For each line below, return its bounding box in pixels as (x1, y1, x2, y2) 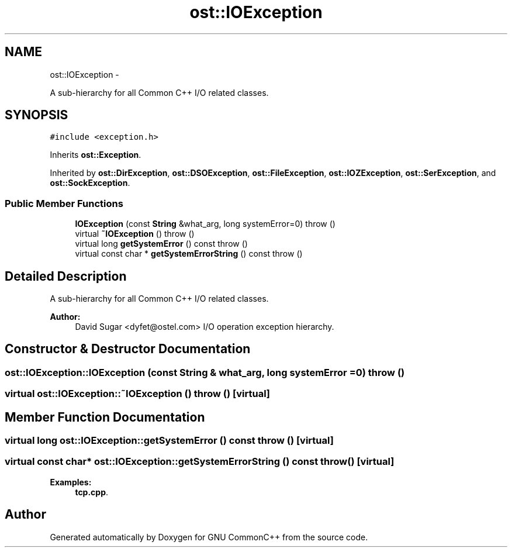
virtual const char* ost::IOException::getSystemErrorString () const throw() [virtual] (5, 456, 395, 468)
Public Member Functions (5, 197, 123, 209)
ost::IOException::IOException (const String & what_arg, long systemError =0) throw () (5, 366, 405, 378)
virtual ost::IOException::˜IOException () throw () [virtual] (5, 388, 271, 400)
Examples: (50, 477, 92, 487)
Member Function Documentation (5, 409, 205, 425)
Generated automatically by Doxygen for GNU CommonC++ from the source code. (50, 532, 368, 542)
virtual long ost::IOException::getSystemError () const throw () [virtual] (5, 434, 334, 447)
